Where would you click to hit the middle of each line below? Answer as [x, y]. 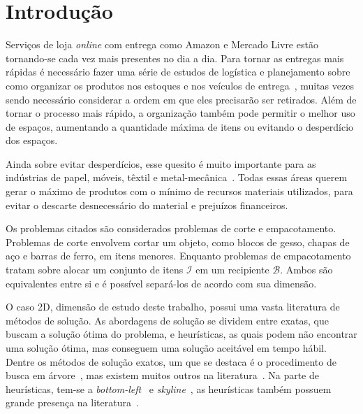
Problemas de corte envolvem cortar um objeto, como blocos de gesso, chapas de [178, 242]
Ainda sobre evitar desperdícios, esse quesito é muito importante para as [161, 163]
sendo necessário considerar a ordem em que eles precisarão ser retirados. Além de [181, 99]
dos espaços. [32, 140]
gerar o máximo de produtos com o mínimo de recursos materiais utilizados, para [179, 191]
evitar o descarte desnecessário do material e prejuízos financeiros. [147, 205]
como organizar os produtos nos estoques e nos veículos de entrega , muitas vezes [180, 85]
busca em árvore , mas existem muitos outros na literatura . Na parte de [162, 375]
